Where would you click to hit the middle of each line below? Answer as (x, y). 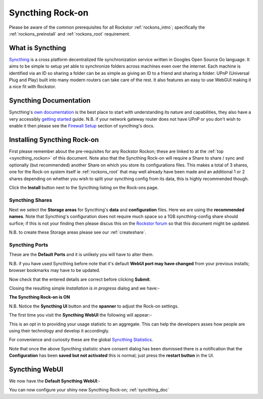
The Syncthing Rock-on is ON (39, 297)
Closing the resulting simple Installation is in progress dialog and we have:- (85, 288)
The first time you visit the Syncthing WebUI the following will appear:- (80, 315)
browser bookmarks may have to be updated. (55, 271)
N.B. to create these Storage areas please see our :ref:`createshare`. (77, 232)
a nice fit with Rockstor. (32, 87)
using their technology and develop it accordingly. (59, 330)
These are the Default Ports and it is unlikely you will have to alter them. (81, 254)
